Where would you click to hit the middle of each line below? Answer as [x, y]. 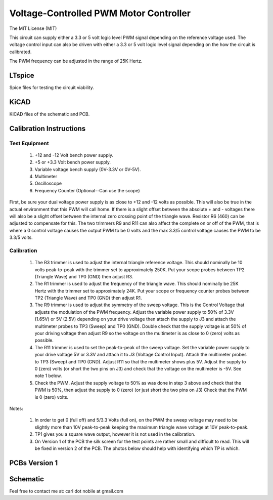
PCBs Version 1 [34, 463]
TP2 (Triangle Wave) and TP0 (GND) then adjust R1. [88, 298]
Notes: [16, 408]
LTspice [22, 75]
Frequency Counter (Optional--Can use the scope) [87, 190]
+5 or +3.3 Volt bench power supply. [73, 162]
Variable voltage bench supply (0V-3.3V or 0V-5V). [88, 169]
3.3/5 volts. [21, 237]
